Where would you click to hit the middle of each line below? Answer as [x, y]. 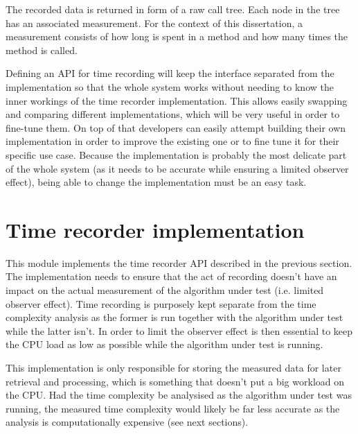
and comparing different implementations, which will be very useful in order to [173, 114]
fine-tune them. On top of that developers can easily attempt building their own [176, 127]
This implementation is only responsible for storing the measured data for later [173, 367]
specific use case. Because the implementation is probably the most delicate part [176, 154]
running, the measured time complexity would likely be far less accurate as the [173, 408]
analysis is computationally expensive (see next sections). [127, 422]
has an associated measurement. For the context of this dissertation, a [154, 23]
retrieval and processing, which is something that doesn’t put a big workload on [175, 381]
